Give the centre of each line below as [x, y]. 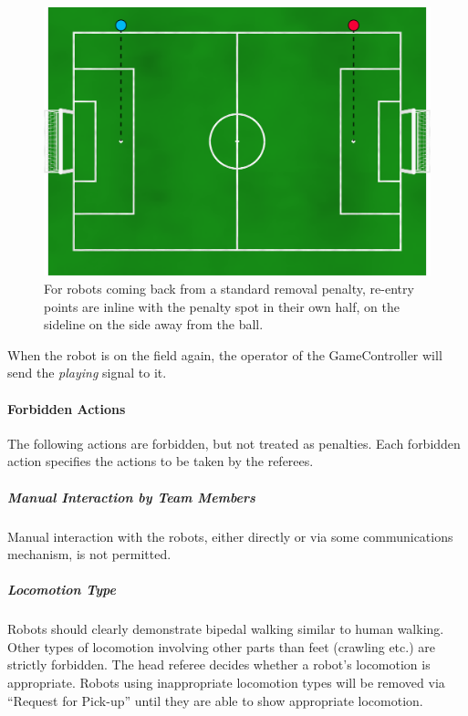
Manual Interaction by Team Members [131, 497]
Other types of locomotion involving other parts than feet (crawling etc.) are [221, 646]
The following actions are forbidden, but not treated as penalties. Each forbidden [234, 443]
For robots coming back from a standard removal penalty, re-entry [229, 288]
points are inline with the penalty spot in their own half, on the [222, 306]
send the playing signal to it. [87, 373]
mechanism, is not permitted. [89, 554]
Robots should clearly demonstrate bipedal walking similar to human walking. [226, 629]
